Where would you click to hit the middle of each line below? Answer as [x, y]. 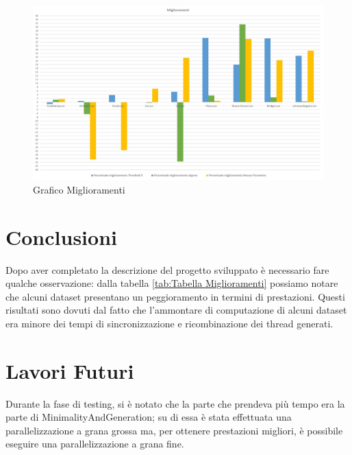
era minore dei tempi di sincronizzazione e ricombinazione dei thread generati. [169, 323]
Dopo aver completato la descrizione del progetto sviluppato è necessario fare [167, 269]
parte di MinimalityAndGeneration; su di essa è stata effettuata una [149, 417]
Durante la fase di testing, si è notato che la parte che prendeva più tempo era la [175, 403]
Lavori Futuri [70, 370]
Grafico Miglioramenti [79, 189]
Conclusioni [61, 236]
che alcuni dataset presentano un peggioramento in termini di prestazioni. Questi [175, 296]
